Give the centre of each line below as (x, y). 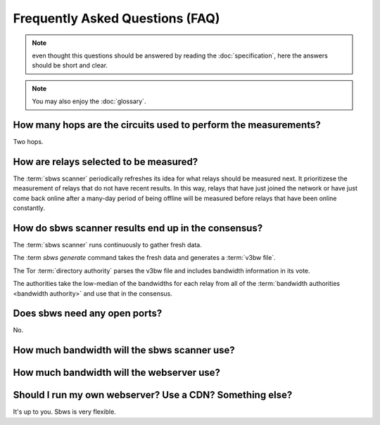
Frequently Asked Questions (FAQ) (116, 18)
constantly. (29, 208)
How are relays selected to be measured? (106, 162)
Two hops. (28, 142)
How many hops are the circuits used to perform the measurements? (167, 125)
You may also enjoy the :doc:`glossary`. (89, 101)
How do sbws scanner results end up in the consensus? (138, 228)
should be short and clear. (70, 65)
